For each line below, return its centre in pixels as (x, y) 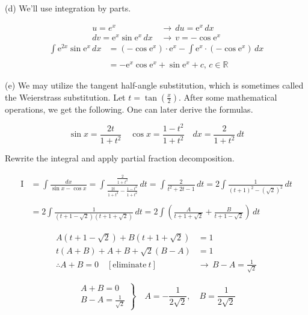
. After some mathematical (228, 97)
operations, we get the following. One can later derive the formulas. (129, 109)
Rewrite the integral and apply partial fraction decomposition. (120, 158)
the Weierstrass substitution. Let (65, 97)
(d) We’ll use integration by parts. (68, 8)
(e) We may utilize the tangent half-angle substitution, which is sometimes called (154, 85)
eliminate (130, 265)
